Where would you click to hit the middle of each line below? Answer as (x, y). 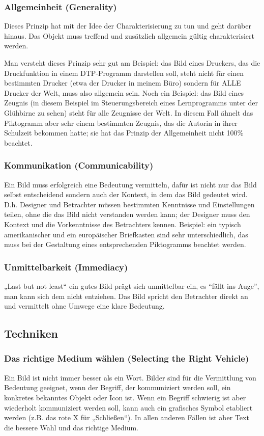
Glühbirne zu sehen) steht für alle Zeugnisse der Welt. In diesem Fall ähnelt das (129, 112)
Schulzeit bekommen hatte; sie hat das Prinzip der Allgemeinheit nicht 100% (124, 133)
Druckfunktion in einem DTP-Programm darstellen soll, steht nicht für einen (124, 73)
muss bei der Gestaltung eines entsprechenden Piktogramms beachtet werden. (125, 244)
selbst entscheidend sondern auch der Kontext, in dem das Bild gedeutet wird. (126, 194)
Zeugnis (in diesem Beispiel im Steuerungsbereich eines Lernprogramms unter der (131, 103)
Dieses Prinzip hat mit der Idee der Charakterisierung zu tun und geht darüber (128, 26)
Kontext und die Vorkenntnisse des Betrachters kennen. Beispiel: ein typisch (123, 224)
